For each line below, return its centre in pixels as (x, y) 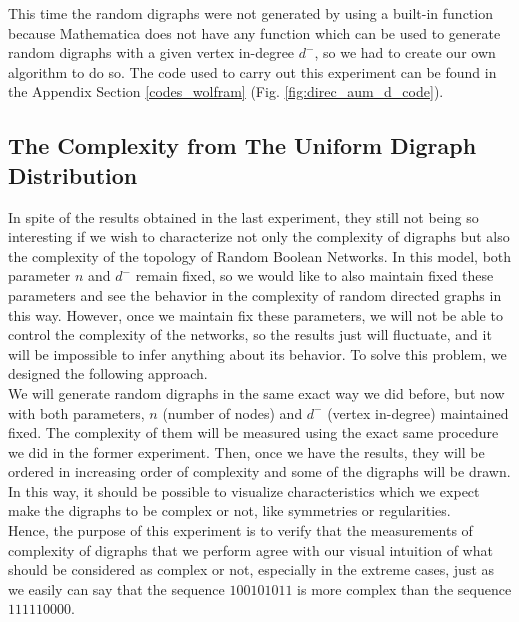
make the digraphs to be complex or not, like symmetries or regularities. (229, 510)
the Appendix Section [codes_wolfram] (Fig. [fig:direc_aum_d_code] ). (226, 91)
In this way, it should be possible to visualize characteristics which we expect (244, 490)
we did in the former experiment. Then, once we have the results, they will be (246, 451)
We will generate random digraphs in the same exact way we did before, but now (256, 392)
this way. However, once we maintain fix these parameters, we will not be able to (255, 314)
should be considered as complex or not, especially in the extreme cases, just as (251, 569)
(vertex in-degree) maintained (418, 412)
